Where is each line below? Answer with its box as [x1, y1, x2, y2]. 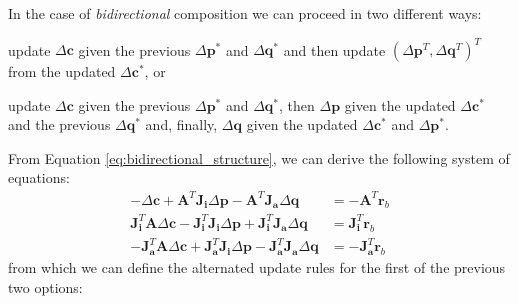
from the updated [8, 61, 116, 82]
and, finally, [145, 114, 218, 135]
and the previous [8, 114, 111, 135]
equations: [8, 167, 70, 188]
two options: [8, 276, 83, 297]
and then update [283, 39, 386, 60]
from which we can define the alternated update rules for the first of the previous [8, 257, 506, 278]
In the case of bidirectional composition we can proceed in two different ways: [8, 3, 482, 23]
